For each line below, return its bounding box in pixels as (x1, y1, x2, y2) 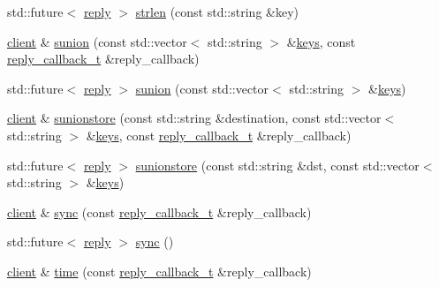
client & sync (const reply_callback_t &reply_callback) (7, 202, 312, 221)
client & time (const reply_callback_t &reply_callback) (7, 261, 312, 280)
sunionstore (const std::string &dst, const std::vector (135, 155, 420, 174)
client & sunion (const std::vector (7, 32, 187, 50)
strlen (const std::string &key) (135, 3, 299, 20)
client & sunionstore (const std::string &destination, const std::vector (7, 109, 382, 127)
